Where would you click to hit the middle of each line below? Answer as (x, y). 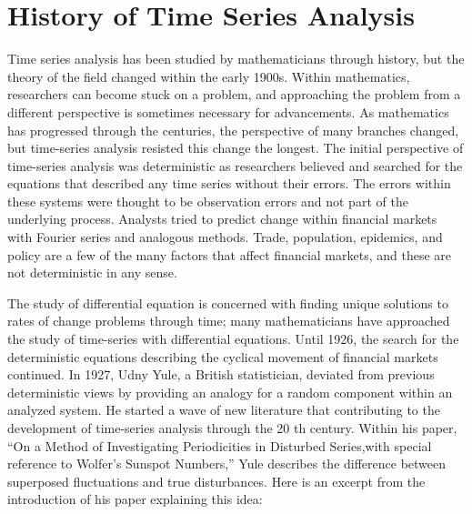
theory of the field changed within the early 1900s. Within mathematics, (209, 76)
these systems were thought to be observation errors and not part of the (208, 201)
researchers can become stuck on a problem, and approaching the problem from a (234, 94)
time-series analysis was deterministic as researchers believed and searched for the (235, 165)
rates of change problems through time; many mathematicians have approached (229, 321)
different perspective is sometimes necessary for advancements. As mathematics (228, 111)
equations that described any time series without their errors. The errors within (229, 183)
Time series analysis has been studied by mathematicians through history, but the (236, 59)
